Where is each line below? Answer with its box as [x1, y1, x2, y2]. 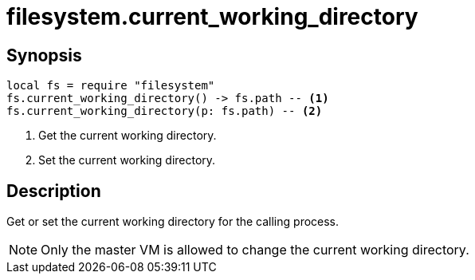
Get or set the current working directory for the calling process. [6, 215, 340, 229]
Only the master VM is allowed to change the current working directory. [41, 242, 469, 258]
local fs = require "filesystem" [6, 79, 215, 93]
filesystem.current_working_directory [6, 3, 418, 30]
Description [6, 180, 101, 201]
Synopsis [6, 45, 82, 65]
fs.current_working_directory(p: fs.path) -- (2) [6, 105, 323, 118]
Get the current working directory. [38, 128, 217, 143]
